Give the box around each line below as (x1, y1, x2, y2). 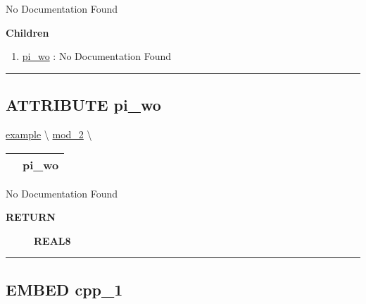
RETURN (6, 209, 56, 224)
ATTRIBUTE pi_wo (6, 94, 161, 116)
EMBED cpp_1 (6, 278, 123, 300)
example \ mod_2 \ (6, 126, 92, 141)
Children (6, 25, 49, 39)
